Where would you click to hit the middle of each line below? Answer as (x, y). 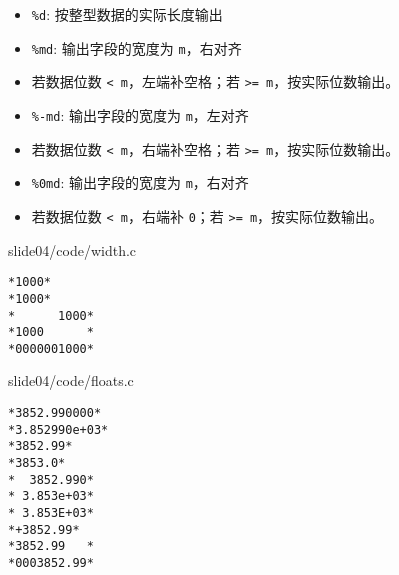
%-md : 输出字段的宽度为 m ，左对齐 (140, 114)
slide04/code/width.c (72, 249)
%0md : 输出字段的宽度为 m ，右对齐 (140, 182)
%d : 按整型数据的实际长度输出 (127, 14)
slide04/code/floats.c (71, 380)
